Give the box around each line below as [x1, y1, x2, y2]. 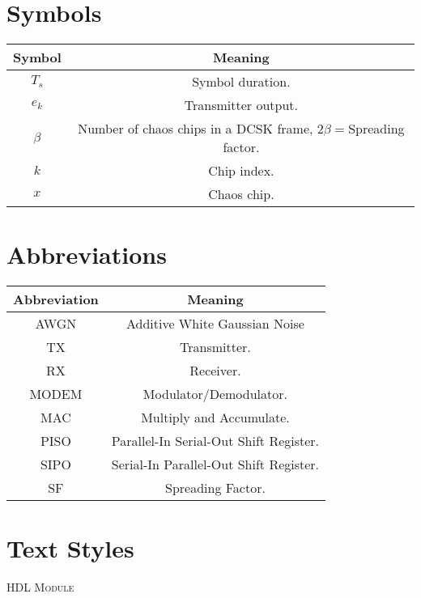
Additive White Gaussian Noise [125, 314, 304, 333]
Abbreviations [6, 238, 167, 271]
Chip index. [208, 161, 274, 180]
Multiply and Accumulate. [141, 408, 290, 427]
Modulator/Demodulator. [142, 384, 288, 404]
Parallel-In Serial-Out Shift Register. [111, 431, 320, 451]
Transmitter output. [184, 95, 298, 115]
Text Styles [6, 532, 134, 565]
